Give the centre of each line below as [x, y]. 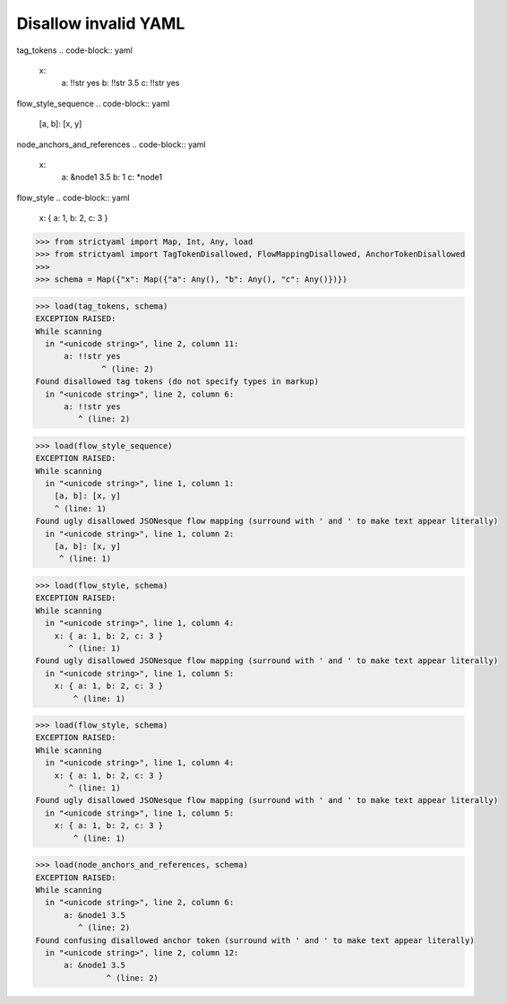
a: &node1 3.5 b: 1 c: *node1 [112, 177]
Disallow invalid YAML [101, 23]
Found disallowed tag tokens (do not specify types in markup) [177, 382]
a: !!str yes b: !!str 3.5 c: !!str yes [120, 83]
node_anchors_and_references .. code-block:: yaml [111, 144]
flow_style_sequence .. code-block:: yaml [93, 103]
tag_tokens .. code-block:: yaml [75, 50]
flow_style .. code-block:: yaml [73, 197]
